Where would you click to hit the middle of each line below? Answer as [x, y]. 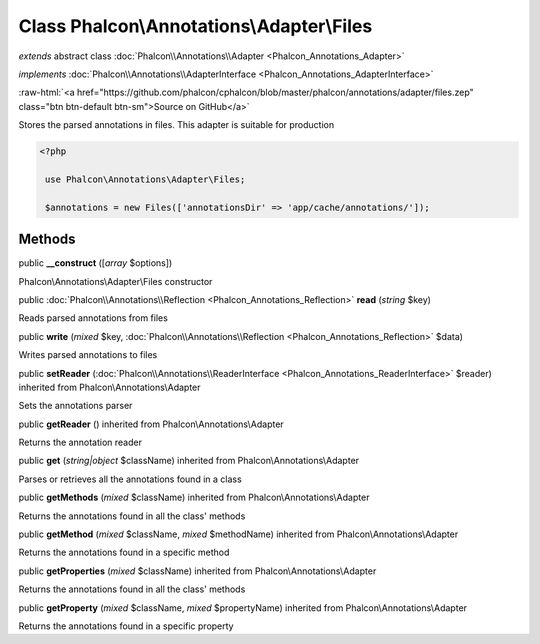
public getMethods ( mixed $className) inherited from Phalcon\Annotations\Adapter [194, 497]
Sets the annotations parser [75, 406]
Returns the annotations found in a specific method [124, 552]
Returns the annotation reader [80, 442]
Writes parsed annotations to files [88, 355]
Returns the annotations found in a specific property [126, 626]
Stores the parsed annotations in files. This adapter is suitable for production [176, 125]
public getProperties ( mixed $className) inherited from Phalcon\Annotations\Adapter [197, 571]
